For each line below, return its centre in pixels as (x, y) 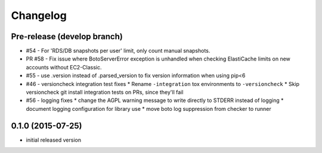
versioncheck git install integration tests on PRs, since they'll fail (105, 93)
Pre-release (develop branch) (67, 36)
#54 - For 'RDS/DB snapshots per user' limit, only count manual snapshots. (118, 51)
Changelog (39, 15)
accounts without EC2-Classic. (64, 67)
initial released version (54, 140)
